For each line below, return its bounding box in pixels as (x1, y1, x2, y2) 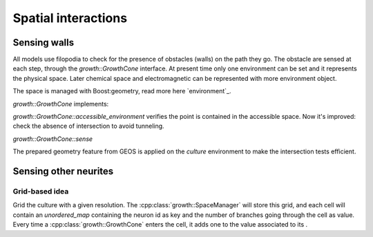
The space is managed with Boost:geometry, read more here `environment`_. (12, 87, 231, 95)
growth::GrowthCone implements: (12, 99, 109, 108)
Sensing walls (12, 37, 75, 48)
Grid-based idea (12, 187, 69, 196)
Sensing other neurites (12, 166, 114, 177)
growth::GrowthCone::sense (12, 135, 93, 143)
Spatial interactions (12, 10, 128, 26)
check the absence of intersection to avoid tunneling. (12, 122, 165, 131)
